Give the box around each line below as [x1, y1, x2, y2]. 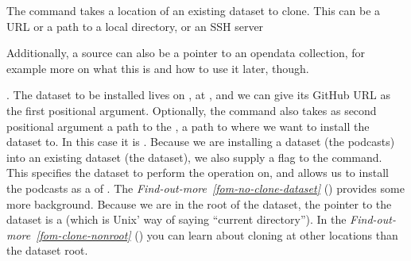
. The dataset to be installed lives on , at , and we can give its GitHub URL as [6, 86, 391, 103]
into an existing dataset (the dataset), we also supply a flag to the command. [6, 148, 382, 165]
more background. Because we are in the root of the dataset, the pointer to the [6, 195, 392, 212]
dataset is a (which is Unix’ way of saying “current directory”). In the [6, 211, 347, 228]
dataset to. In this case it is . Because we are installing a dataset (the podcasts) [6, 133, 395, 150]
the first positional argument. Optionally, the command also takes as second [6, 102, 377, 118]
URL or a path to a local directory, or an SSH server [6, 17, 264, 34]
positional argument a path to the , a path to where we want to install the [6, 117, 370, 134]
